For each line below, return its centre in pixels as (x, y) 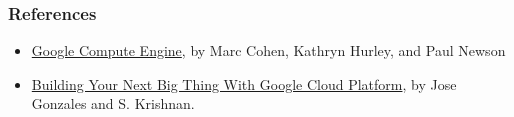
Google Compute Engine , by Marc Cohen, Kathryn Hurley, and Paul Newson (268, 50)
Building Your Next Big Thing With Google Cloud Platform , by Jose (244, 83)
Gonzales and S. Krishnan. (113, 103)
